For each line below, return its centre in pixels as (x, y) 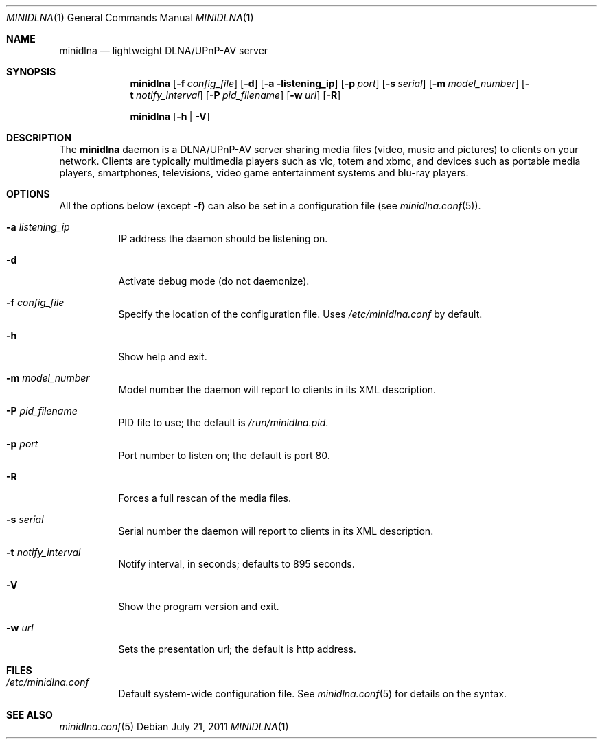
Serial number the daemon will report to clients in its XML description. (276, 531)
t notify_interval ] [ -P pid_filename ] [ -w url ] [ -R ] (235, 95)
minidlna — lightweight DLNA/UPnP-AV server (164, 50)
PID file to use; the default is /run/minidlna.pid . (223, 422)
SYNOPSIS (31, 72)
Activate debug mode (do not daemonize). (214, 281)
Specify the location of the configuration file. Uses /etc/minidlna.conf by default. (300, 314)
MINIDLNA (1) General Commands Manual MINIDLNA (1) (130, 18)
